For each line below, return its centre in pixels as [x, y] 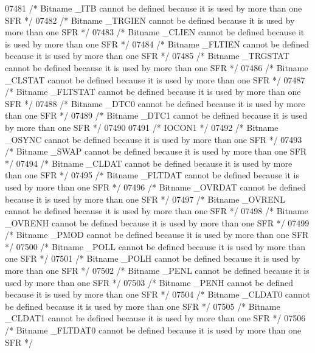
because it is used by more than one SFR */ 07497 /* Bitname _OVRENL [145, 199]
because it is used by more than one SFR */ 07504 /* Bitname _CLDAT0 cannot [158, 294]
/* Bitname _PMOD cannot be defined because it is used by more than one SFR [157, 235]
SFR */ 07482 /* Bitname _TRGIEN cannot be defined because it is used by [150, 20]
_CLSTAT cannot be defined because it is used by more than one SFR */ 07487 [155, 79]
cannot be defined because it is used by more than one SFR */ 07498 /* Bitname [157, 211]
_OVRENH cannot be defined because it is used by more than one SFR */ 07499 [157, 222]
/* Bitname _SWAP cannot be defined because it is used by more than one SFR [156, 151]
